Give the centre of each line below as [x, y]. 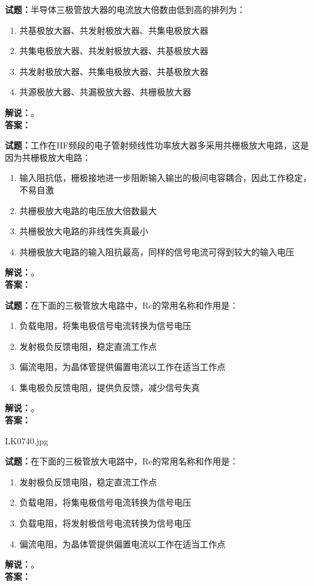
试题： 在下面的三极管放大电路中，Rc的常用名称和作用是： [122, 305]
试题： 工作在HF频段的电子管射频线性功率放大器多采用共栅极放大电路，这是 [157, 145]
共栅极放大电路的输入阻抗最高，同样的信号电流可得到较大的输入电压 [157, 251]
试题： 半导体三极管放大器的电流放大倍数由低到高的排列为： [125, 9]
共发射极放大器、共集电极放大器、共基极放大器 [114, 71]
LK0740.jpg [27, 440]
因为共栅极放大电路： [48, 157]
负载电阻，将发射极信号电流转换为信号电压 [105, 523]
